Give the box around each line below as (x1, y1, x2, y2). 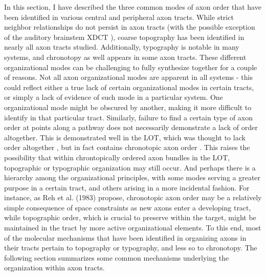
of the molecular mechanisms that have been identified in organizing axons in (4, 232, 247, 243)
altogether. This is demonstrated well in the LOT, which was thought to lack (4, 132, 246, 142)
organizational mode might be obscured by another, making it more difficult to (4, 101, 252, 112)
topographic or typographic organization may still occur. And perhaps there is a (4, 162, 256, 173)
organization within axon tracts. (4, 262, 105, 273)
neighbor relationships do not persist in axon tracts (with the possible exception (4, 22, 255, 32)
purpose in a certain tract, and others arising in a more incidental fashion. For (4, 182, 250, 193)
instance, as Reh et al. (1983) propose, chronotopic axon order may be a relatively (4, 192, 262, 203)
